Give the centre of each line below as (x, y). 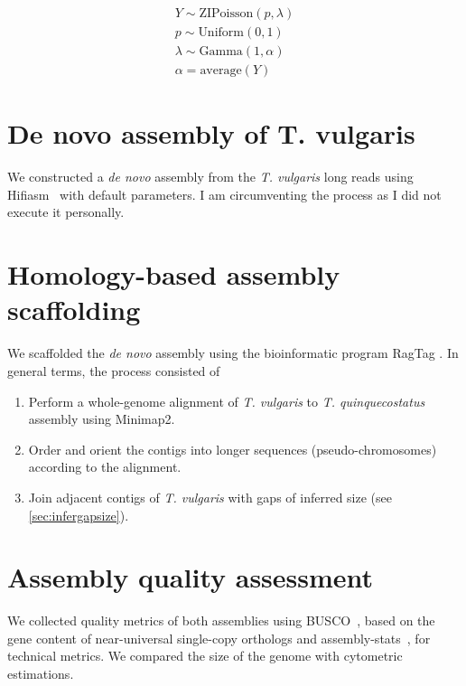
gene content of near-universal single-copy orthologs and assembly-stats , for (219, 638)
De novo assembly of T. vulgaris (211, 133)
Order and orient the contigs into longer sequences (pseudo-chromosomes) (233, 449)
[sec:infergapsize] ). (79, 515)
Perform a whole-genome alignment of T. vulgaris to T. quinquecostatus (227, 401)
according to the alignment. (105, 467)
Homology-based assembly (174, 274)
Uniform (221, 33)
